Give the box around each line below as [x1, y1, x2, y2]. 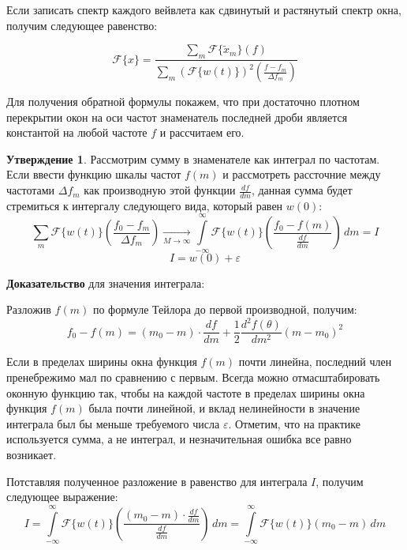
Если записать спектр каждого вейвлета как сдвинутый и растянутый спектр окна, [6, 2, 401, 17]
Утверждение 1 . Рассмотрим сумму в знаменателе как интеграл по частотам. [6, 150, 380, 167]
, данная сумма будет [251, 182, 353, 198]
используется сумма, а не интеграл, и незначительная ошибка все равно [6, 431, 352, 447]
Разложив [6, 301, 51, 318]
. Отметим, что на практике [228, 415, 360, 431]
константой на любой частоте [6, 124, 147, 141]
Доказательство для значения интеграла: [6, 274, 205, 291]
